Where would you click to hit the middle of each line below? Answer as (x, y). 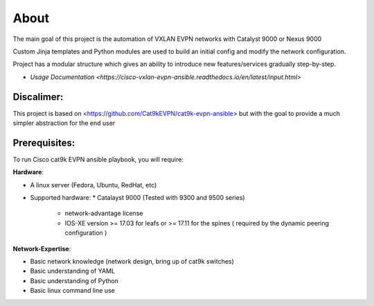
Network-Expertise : (42, 248)
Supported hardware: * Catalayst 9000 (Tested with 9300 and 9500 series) (137, 198)
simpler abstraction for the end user (64, 123)
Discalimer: (38, 97)
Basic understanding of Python (74, 280)
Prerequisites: (44, 143)
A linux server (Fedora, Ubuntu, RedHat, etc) (93, 185)
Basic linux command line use (73, 291)
